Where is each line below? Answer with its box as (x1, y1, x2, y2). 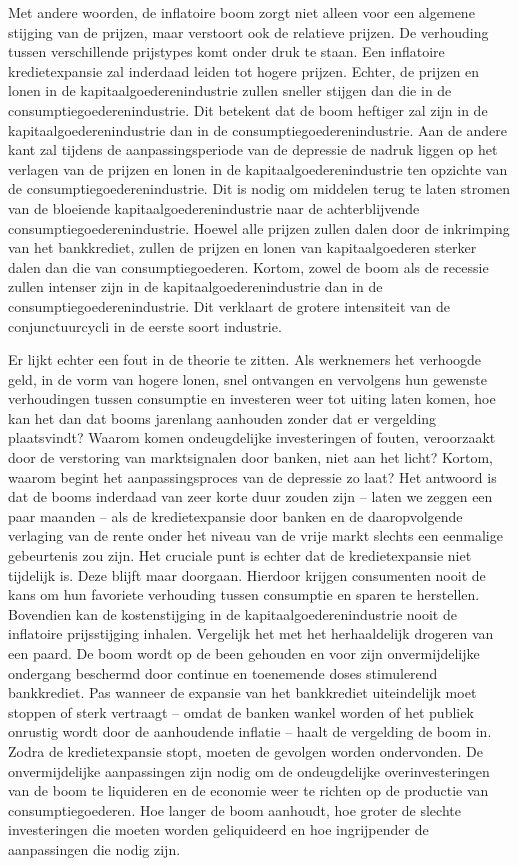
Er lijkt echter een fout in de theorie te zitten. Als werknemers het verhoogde (8, 349, 482, 370)
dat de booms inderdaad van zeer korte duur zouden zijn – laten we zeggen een (8, 486, 493, 507)
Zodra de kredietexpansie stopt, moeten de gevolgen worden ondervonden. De (8, 740, 483, 761)
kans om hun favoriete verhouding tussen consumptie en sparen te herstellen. (8, 584, 480, 605)
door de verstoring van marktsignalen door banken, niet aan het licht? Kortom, (8, 447, 493, 468)
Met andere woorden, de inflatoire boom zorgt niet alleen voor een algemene (8, 2, 475, 22)
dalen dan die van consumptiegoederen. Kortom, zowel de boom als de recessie (8, 256, 489, 277)
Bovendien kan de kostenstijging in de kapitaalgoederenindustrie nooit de (8, 603, 457, 624)
